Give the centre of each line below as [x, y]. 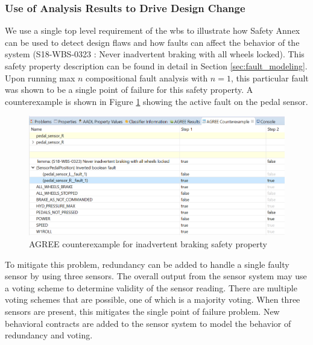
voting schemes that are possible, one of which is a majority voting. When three [153, 299]
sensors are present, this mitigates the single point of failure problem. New [142, 312]
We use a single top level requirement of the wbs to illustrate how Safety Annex [153, 30]
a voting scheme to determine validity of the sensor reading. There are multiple [151, 287]
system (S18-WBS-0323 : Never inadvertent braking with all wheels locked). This [155, 54]
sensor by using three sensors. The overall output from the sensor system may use [156, 276]
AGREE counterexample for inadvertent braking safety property [148, 244]
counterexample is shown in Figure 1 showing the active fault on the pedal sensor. [156, 101]
